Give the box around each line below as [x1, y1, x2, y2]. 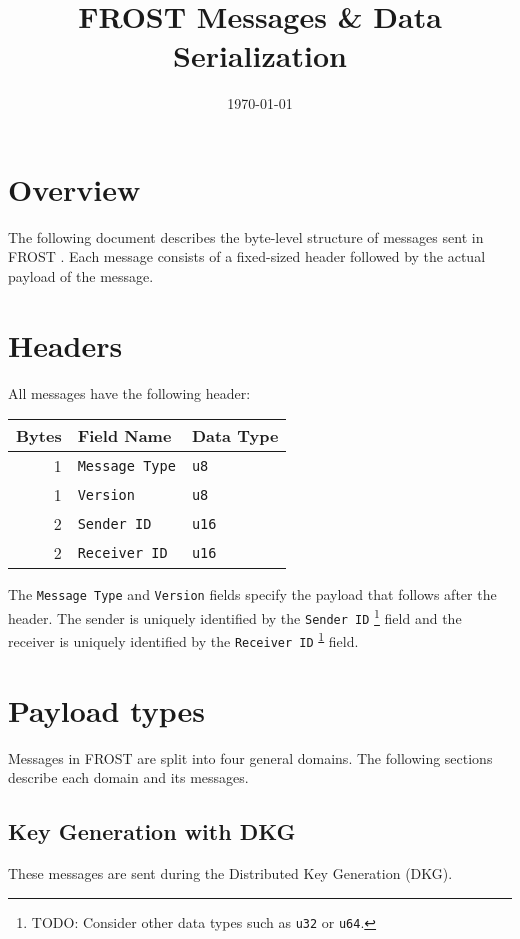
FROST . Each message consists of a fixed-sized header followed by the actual [8, 246, 486, 267]
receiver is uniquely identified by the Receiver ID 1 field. [8, 628, 359, 651]
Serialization [173, 35, 347, 76]
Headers [8, 324, 123, 365]
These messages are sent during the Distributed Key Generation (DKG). [8, 863, 453, 884]
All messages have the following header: [8, 382, 251, 403]
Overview [8, 168, 141, 209]
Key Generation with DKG [8, 816, 296, 847]
